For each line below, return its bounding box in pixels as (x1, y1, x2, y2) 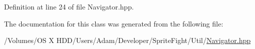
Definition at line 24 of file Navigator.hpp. (4, 1, 134, 11)
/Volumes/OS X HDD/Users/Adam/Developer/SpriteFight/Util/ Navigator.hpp (4, 35, 251, 45)
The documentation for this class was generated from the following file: (4, 18, 223, 28)
